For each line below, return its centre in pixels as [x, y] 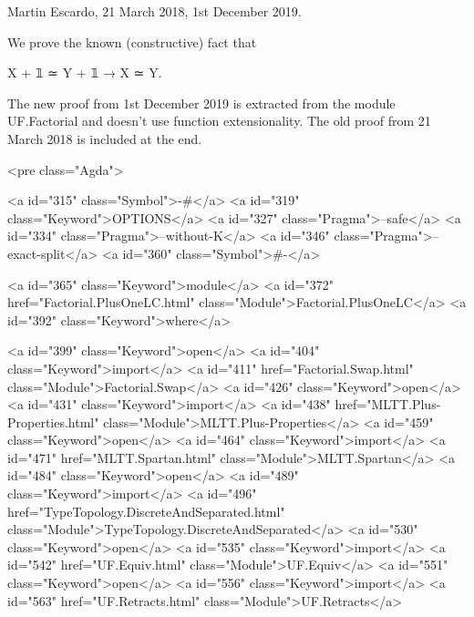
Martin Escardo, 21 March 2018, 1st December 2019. [155, 11]
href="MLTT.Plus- [388, 404]
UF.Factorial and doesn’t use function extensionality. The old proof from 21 [219, 121]
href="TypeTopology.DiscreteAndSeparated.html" [146, 511]
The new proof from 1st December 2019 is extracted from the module [201, 103]
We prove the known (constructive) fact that [132, 41]
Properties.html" [53, 422]
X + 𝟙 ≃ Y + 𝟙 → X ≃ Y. [85, 72]
